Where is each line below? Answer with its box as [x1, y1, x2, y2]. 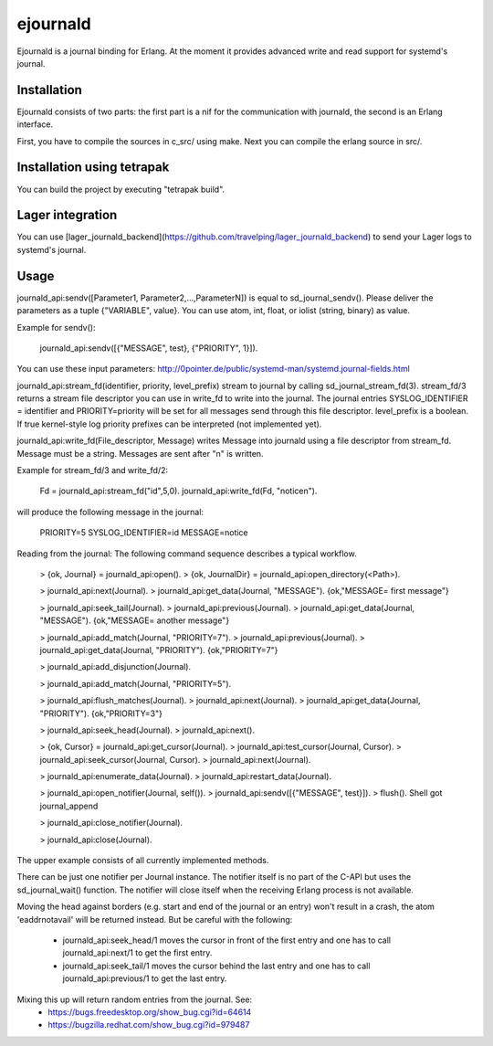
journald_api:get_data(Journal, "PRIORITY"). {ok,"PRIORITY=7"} [39, 644, 278, 655]
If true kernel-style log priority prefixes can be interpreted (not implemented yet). [16, 418, 322, 429]
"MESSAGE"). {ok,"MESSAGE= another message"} [39, 615, 230, 626]
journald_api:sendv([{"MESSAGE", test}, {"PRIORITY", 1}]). [39, 343, 258, 354]
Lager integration [16, 207, 118, 223]
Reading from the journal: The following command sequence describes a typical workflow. [16, 548, 357, 559]
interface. [16, 119, 54, 130]
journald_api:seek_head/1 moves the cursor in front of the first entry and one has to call [62, 935, 392, 946]
